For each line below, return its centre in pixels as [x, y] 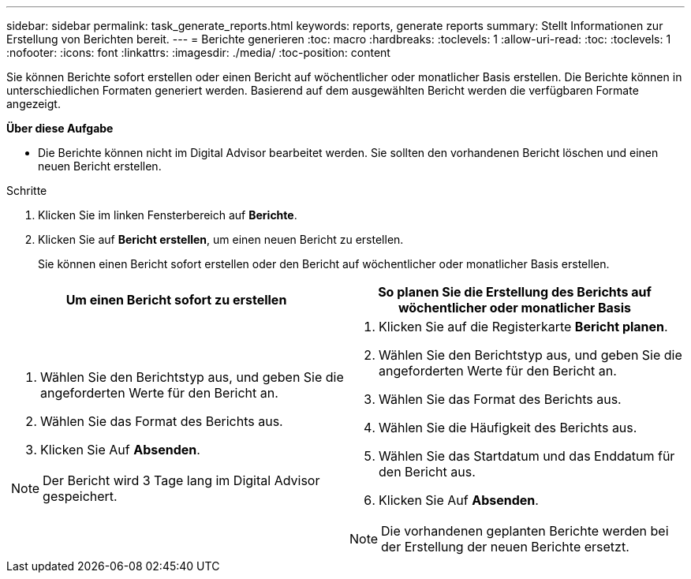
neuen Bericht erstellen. [100, 166]
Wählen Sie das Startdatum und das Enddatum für [527, 456]
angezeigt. [34, 104]
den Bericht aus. [427, 472]
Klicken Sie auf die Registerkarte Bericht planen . [523, 327]
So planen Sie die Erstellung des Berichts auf [515, 292]
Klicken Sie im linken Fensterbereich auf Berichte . [168, 215]
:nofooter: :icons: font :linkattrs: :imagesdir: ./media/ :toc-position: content [198, 52]
